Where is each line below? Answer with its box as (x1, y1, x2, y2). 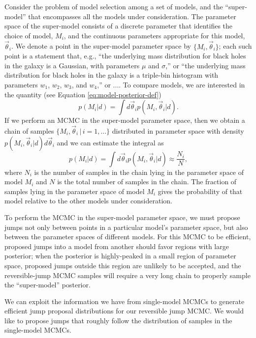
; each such (219, 41, 252, 51)
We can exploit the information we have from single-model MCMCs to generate (4, 296, 245, 306)
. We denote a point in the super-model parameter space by (11, 41, 191, 51)
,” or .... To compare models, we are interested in (97, 79, 245, 89)
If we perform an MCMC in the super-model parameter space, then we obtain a (4, 115, 245, 125)
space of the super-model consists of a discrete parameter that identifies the (4, 21, 233, 31)
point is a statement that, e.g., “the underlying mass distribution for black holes (4, 51, 246, 61)
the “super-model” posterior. (4, 280, 91, 290)
